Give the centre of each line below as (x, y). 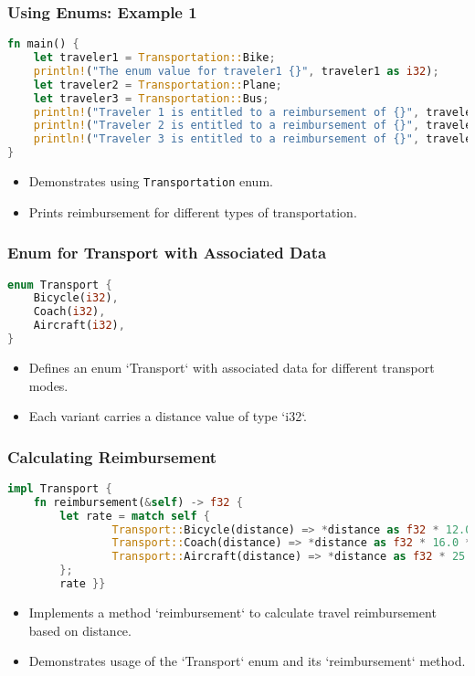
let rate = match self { (135, 516)
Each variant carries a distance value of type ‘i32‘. (168, 416)
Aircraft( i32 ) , (79, 326)
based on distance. (80, 630)
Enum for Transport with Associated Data (167, 253)
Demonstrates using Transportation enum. (151, 181)
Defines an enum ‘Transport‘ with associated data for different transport (232, 367)
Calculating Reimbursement (112, 456)
